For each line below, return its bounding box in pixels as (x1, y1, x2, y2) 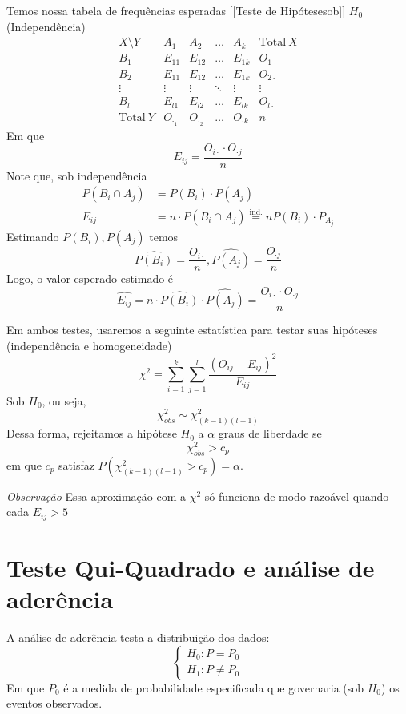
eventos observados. (6, 695, 103, 712)
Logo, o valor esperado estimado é (6, 270, 174, 287)
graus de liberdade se (218, 425, 322, 442)
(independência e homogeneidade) (6, 337, 172, 353)
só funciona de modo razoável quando (204, 487, 389, 504)
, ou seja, (42, 392, 86, 409)
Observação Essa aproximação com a (6, 487, 187, 504)
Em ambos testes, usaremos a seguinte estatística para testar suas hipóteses (6, 321, 378, 338)
